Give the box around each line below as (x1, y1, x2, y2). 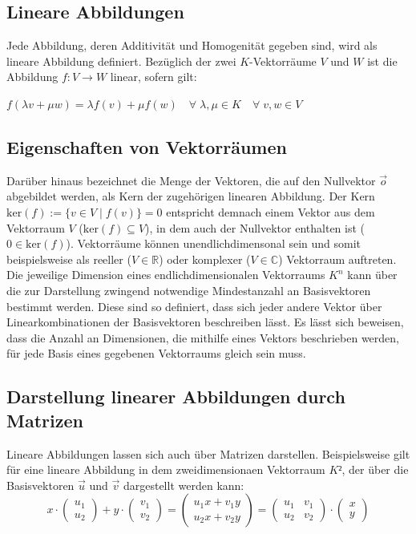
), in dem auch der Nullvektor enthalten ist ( (145, 219, 365, 236)
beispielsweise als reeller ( (6, 250, 131, 267)
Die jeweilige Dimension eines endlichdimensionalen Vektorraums (6, 266, 325, 283)
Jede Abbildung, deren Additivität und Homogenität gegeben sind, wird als (6, 37, 378, 54)
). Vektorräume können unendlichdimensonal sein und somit (66, 235, 361, 252)
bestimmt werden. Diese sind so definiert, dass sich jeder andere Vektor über (6, 297, 382, 314)
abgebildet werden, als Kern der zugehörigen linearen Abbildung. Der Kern (6, 188, 375, 204)
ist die (367, 52, 398, 69)
